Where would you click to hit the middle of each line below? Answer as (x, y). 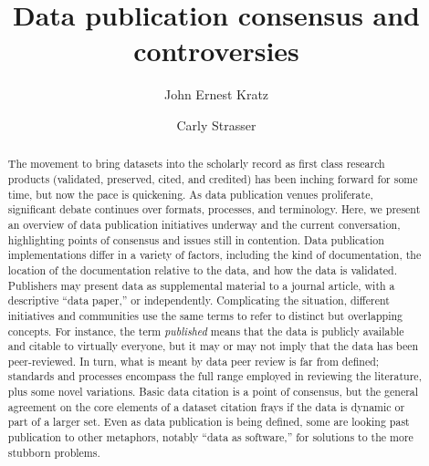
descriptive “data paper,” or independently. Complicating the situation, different (199, 300)
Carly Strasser (216, 124)
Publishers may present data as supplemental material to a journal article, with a (201, 285)
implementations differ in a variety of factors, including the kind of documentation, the (214, 255)
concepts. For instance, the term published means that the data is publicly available (206, 331)
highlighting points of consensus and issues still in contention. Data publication (196, 239)
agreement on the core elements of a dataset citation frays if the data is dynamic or (206, 406)
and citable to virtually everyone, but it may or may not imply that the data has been (213, 346)
